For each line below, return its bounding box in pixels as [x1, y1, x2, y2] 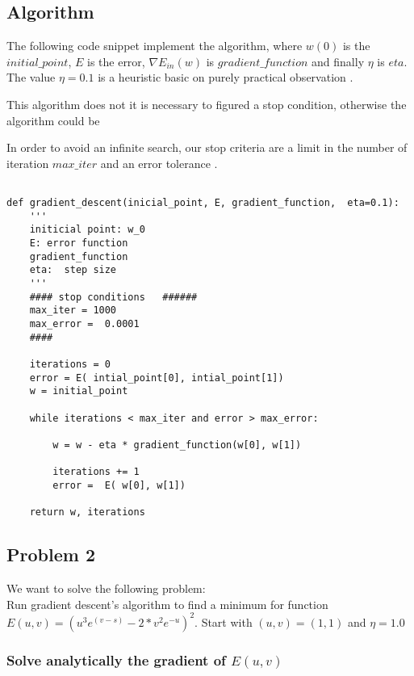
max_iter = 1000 [29, 304, 117, 317]
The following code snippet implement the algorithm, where [6, 37, 303, 54]
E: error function [29, 237, 128, 249]
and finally [312, 52, 365, 69]
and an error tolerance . [100, 154, 218, 171]
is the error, [86, 52, 145, 69]
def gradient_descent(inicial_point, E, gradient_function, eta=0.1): [6, 197, 399, 209]
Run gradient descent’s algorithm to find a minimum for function [6, 595, 328, 612]
